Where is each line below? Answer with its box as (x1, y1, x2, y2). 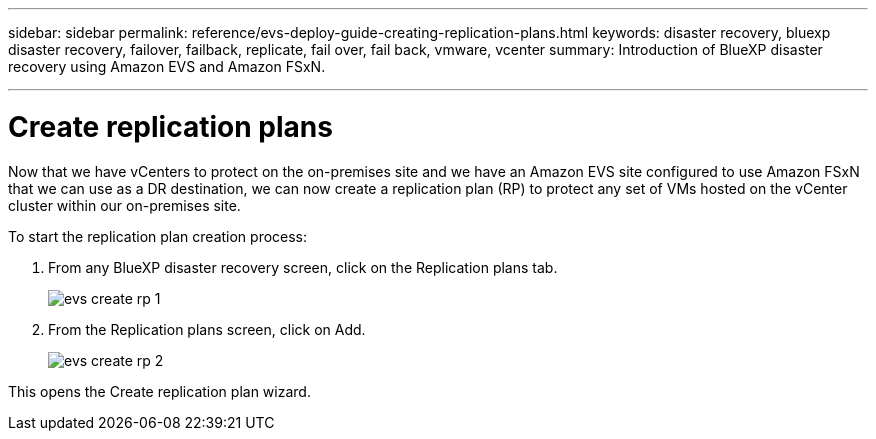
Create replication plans (8, 109, 333, 144)
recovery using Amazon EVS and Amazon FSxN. (8, 58, 326, 75)
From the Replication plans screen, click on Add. (48, 320, 366, 338)
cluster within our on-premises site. (8, 196, 241, 214)
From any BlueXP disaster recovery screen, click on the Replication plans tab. (48, 258, 558, 276)
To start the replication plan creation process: (8, 227, 308, 245)
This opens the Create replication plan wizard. (8, 382, 311, 400)
